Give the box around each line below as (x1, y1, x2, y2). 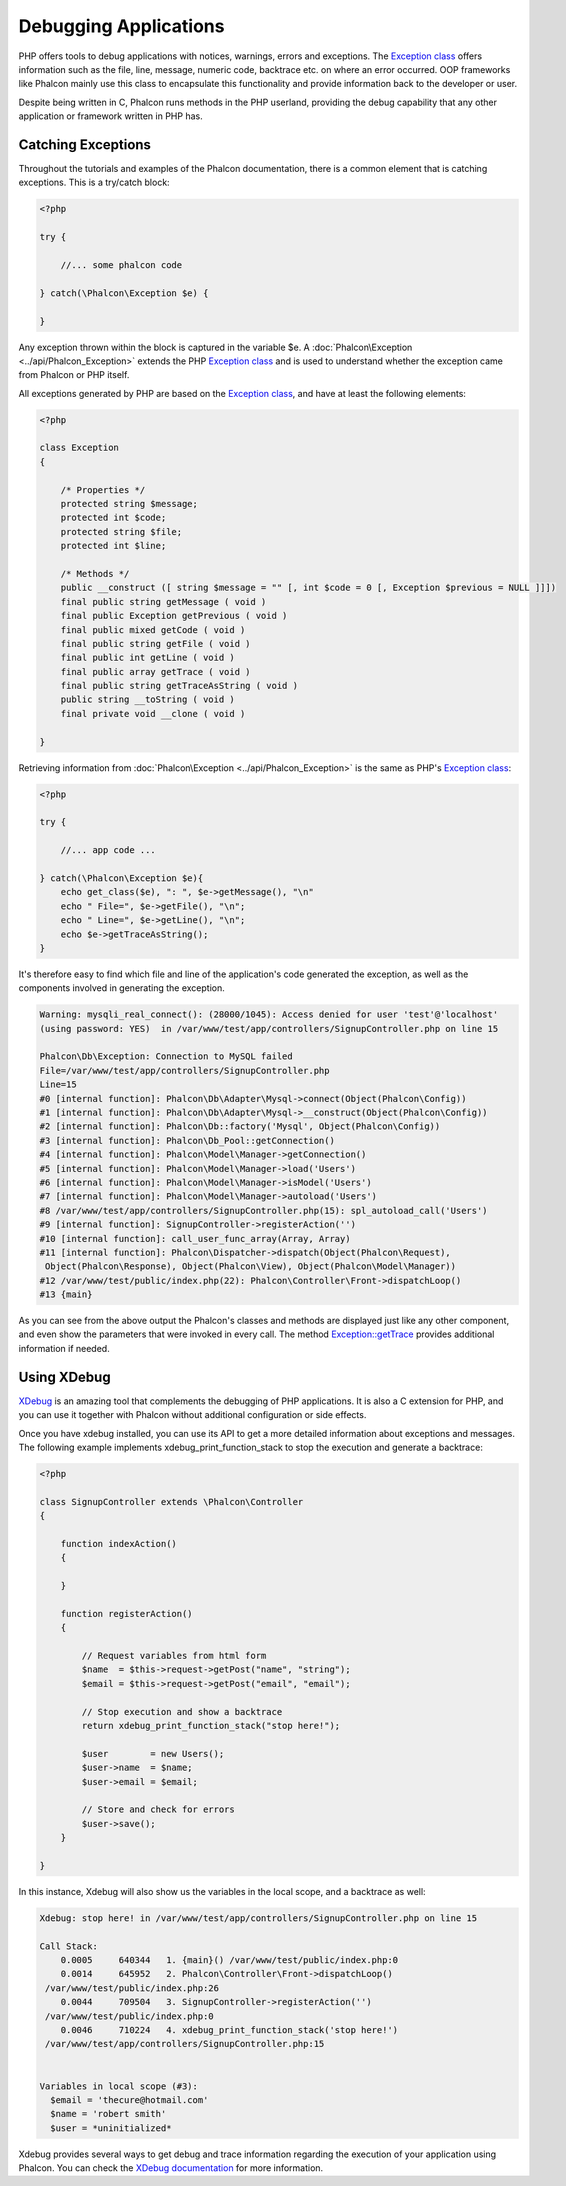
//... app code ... (60, 845, 157, 856)
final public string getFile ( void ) (60, 638, 251, 649)
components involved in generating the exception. (18, 982, 225, 994)
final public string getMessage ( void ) (60, 596, 267, 607)
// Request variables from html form (81, 1650, 267, 1661)
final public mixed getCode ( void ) (60, 624, 246, 635)
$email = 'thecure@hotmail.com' (50, 2094, 209, 2105)
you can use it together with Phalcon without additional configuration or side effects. (18, 1409, 367, 1421)
